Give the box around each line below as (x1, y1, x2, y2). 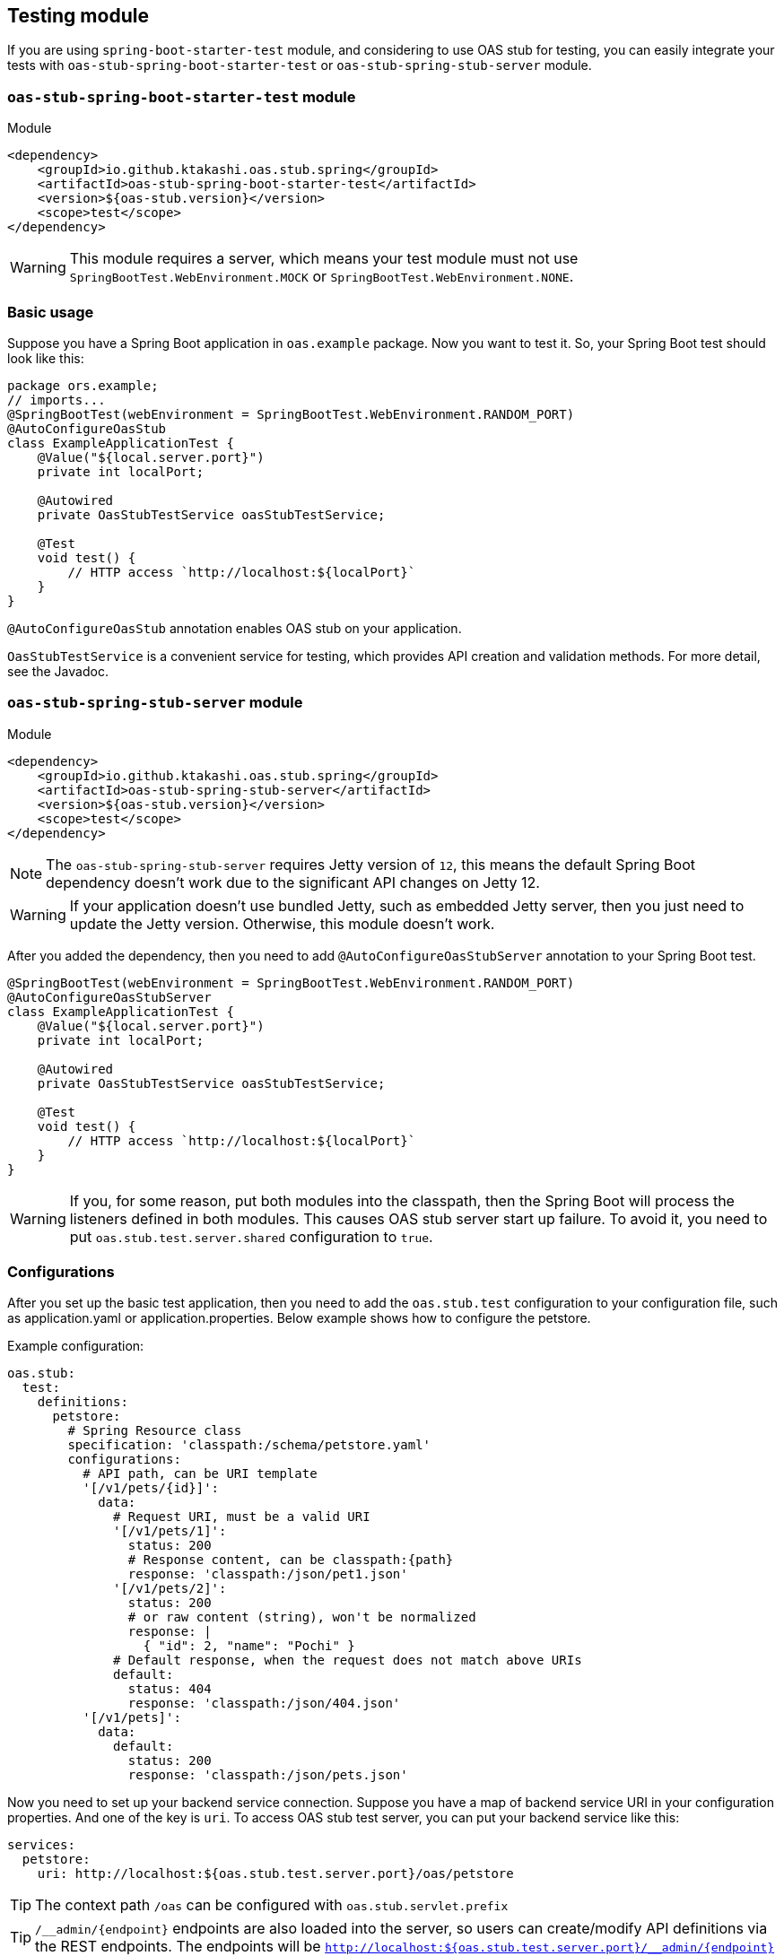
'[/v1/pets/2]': (113, 1581, 227, 1596)
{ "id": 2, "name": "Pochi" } (143, 1639, 355, 1654)
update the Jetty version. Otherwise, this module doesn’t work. (69, 914, 495, 933)
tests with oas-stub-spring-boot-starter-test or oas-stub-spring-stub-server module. (7, 57, 592, 74)
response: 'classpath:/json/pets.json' (127, 1768, 408, 1783)
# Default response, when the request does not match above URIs (113, 1653, 582, 1668)
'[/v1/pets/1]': (113, 1524, 227, 1539)
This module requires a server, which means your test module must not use (69, 249, 579, 268)
